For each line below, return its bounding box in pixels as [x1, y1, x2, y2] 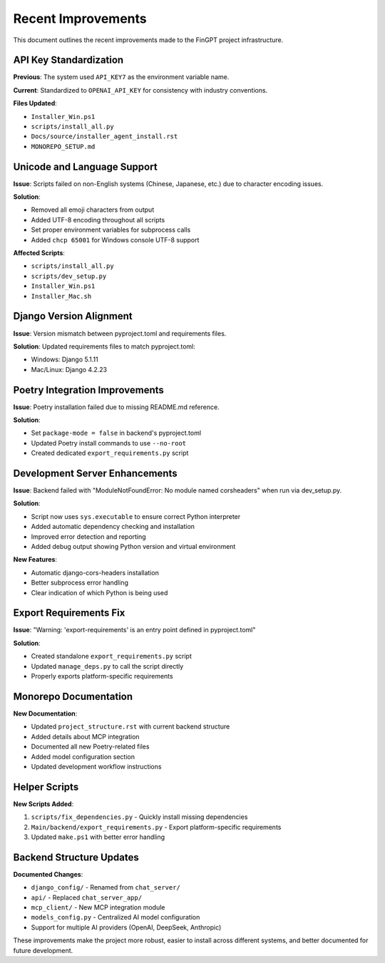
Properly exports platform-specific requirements [31, 672, 174, 681]
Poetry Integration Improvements [13, 383, 164, 396]
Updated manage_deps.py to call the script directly [31, 661, 184, 670]
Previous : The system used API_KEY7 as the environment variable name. [13, 73, 230, 81]
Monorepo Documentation [13, 690, 133, 702]
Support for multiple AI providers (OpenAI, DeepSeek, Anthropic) [31, 923, 222, 932]
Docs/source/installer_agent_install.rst [31, 133, 178, 140]
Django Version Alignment [13, 310, 133, 322]
